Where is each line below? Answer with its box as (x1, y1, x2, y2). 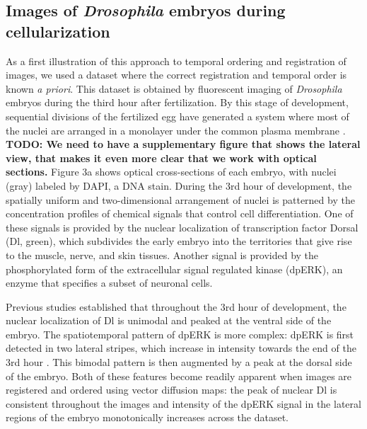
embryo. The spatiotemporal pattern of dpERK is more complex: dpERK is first (6, 326, 354, 341)
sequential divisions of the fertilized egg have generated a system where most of (6, 108, 349, 123)
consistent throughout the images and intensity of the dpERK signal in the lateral (6, 396, 361, 411)
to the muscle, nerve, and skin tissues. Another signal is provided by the (6, 247, 319, 262)
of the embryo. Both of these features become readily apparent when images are (6, 368, 352, 383)
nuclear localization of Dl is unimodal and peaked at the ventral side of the (6, 313, 332, 328)
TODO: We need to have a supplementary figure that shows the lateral (6, 137, 361, 151)
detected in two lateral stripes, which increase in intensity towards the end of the (6, 341, 356, 355)
